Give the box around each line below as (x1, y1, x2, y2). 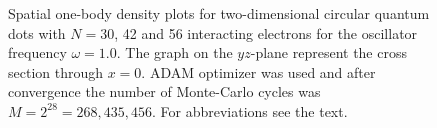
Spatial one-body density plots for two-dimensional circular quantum (8, 3, 430, 23)
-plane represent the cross (250, 42, 407, 63)
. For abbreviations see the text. (151, 100, 348, 121)
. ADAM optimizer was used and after (141, 61, 376, 82)
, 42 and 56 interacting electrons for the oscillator (114, 22, 418, 43)
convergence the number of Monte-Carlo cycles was (8, 81, 321, 102)
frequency (8, 42, 67, 63)
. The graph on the (116, 42, 233, 63)
